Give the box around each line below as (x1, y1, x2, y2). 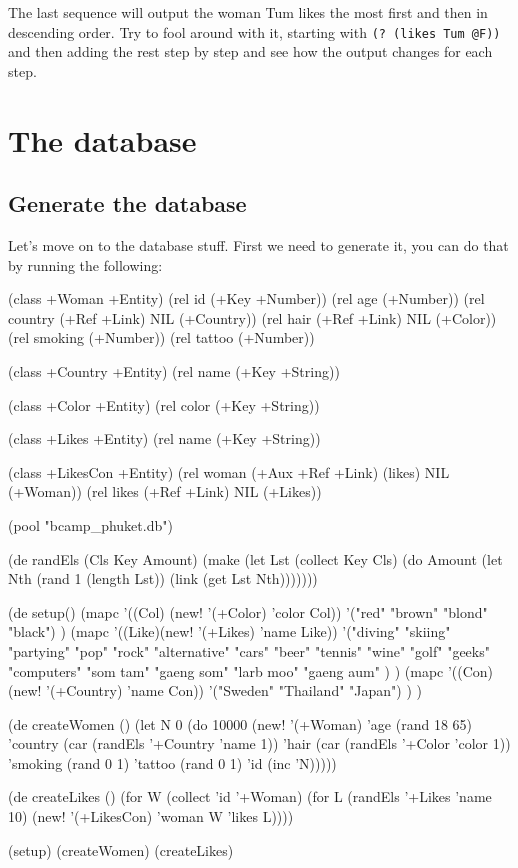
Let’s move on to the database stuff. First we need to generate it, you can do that (8, 235, 509, 256)
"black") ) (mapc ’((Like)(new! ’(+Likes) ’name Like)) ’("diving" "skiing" (8, 621, 451, 642)
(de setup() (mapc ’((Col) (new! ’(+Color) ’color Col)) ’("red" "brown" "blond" (8, 601, 488, 622)
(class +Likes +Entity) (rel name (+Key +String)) (8, 428, 321, 449)
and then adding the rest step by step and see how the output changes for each (8, 41, 493, 62)
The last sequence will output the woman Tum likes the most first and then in (8, 2, 488, 22)
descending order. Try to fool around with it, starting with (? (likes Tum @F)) (8, 21, 501, 42)
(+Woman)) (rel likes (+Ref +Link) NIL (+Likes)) (8, 481, 322, 502)
